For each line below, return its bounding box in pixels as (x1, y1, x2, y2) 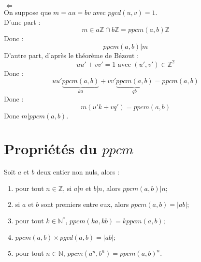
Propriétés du (4, 139, 97, 159)
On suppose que (4, 7, 51, 17)
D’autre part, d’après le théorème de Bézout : (4, 50, 139, 60)
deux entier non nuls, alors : (36, 167, 119, 177)
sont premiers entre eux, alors (41, 199, 129, 209)
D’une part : (4, 16, 41, 27)
